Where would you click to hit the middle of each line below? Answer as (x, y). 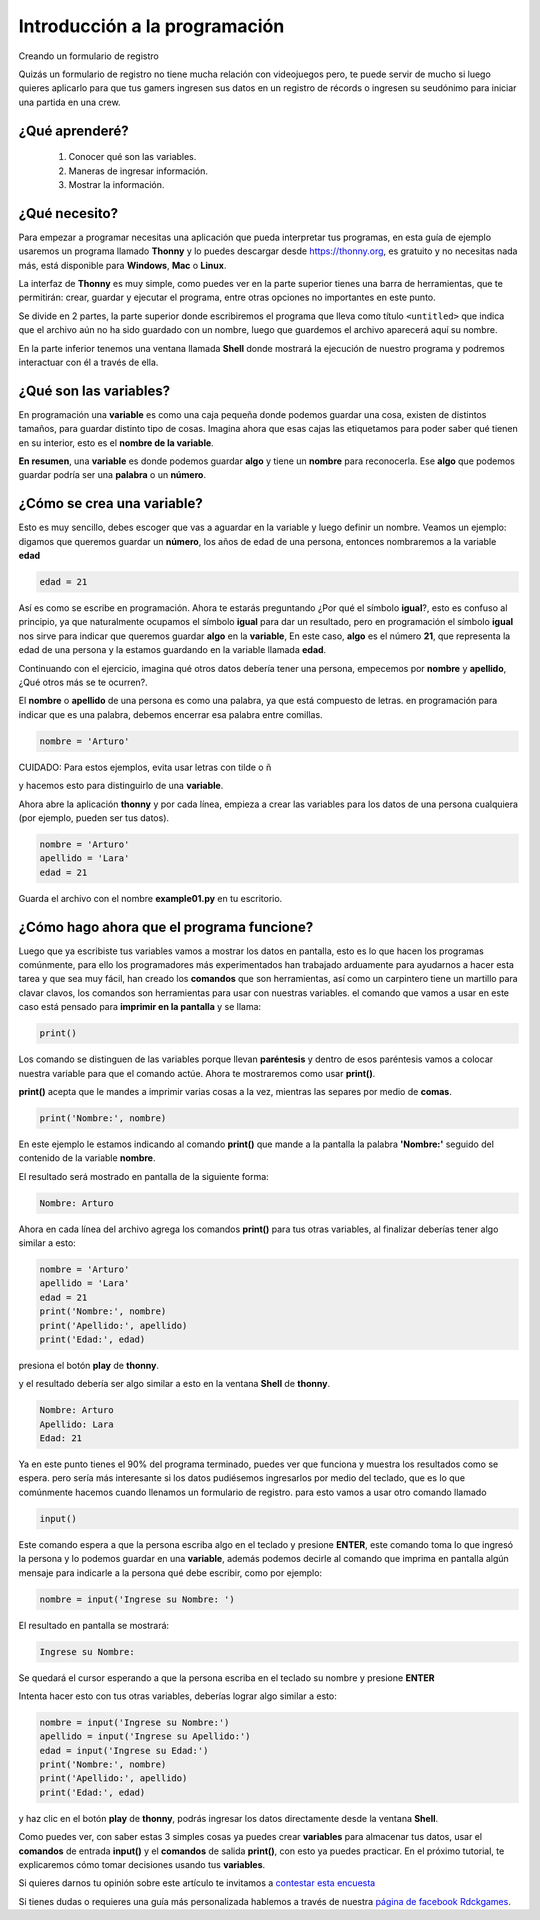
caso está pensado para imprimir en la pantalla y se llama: (140, 1007)
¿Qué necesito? (68, 213)
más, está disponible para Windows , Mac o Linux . (122, 265)
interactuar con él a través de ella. (88, 362)
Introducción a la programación (151, 26)
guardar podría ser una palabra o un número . (112, 475)
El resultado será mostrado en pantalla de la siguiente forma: (143, 1176)
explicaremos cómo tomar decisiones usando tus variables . (142, 1865)
